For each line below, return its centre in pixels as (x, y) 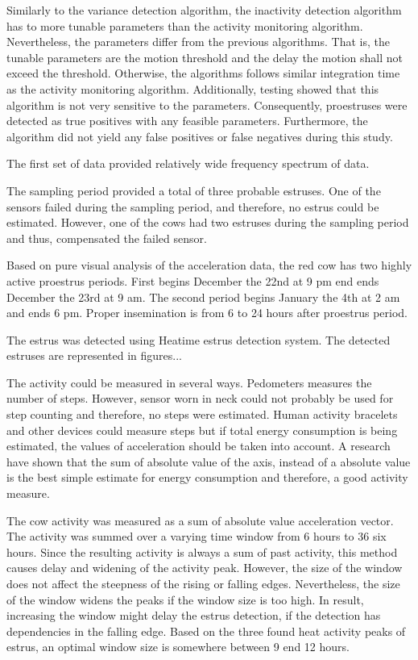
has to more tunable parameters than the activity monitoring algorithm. (185, 25)
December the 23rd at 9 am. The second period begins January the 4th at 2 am (203, 297)
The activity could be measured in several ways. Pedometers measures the (189, 382)
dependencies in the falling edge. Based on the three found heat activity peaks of (206, 631)
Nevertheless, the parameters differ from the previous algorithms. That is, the (198, 42)
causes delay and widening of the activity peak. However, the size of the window (205, 568)
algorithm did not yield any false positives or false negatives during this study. (200, 136)
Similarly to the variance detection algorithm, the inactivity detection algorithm (204, 10)
